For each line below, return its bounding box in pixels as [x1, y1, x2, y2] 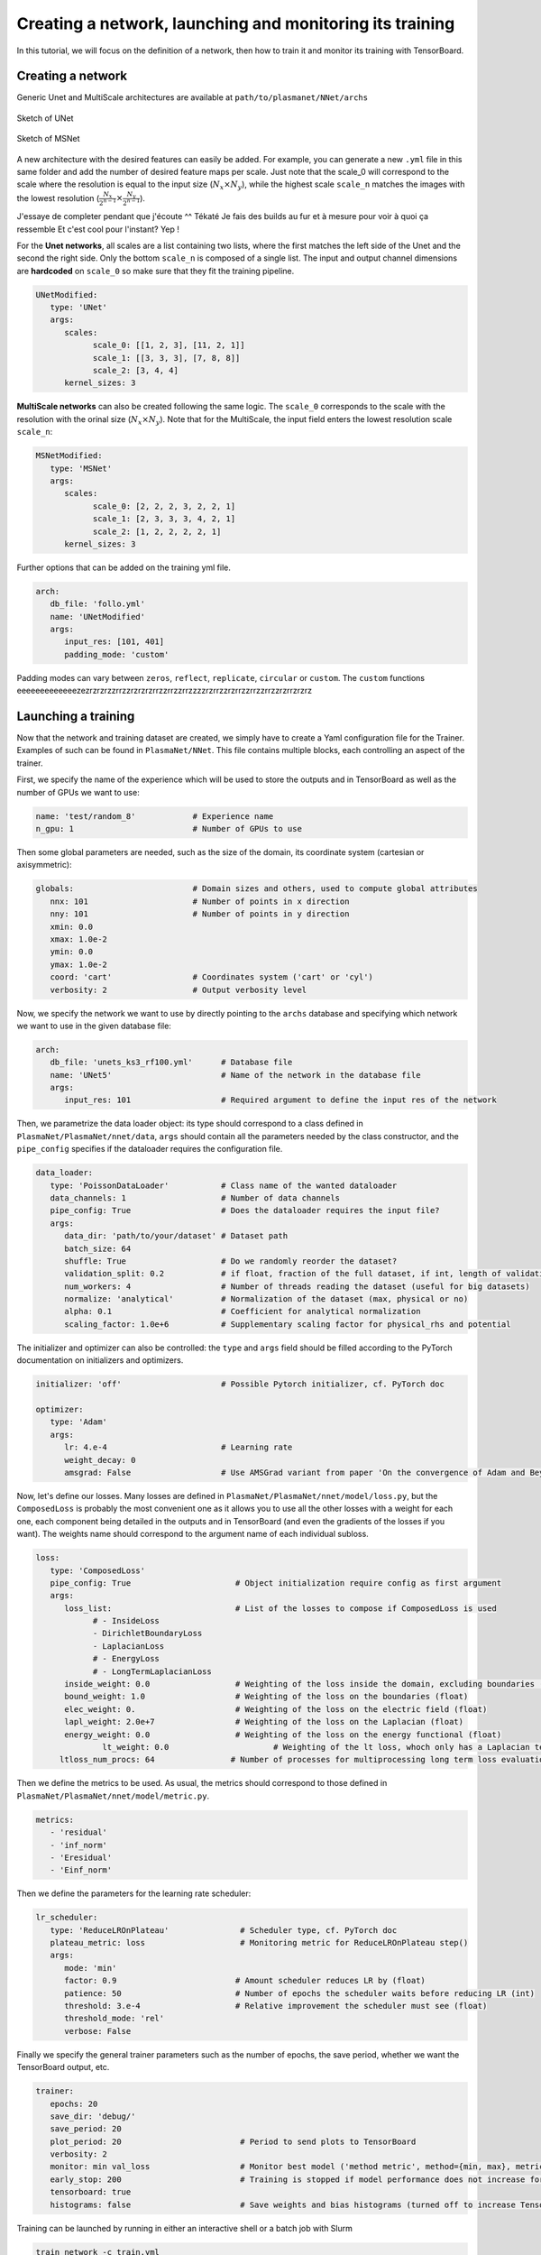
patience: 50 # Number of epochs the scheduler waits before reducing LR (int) [64, 1988, 536, 1998]
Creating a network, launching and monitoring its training [16, 14, 455, 33]
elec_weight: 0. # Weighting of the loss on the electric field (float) [64, 1704, 488, 1714]
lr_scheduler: [35, 1912, 98, 1923]
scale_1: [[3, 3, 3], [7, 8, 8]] [92, 353, 241, 363]
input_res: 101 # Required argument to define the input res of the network [64, 1095, 498, 1105]
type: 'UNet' [50, 302, 108, 313]
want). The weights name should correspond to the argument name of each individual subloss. [16, 1529, 369, 1540]
